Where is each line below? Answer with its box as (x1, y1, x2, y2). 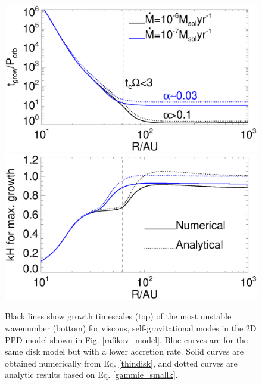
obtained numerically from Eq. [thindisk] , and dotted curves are (5, 356, 238, 369)
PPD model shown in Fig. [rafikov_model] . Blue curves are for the (5, 333, 248, 346)
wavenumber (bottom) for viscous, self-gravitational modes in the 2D (5, 322, 257, 334)
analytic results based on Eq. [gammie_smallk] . (5, 368, 178, 381)
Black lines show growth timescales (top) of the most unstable (5, 310, 232, 322)
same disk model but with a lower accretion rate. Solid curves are (5, 345, 244, 358)
